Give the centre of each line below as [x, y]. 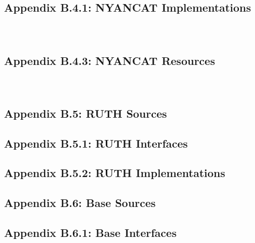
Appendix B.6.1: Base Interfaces [90, 232]
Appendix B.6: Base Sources [80, 203]
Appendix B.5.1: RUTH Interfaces [96, 143]
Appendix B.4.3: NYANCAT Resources [110, 60]
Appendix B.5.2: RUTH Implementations [115, 173]
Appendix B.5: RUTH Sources [86, 113]
